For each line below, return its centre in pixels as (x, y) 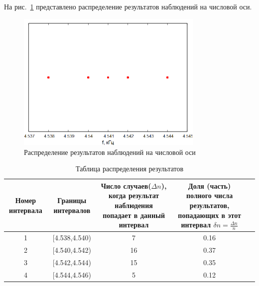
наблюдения (134, 205)
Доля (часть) (210, 185)
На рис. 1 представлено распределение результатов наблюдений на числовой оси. (128, 6)
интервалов (72, 210)
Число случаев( (126, 185)
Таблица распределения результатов (129, 169)
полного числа (210, 195)
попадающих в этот (209, 215)
